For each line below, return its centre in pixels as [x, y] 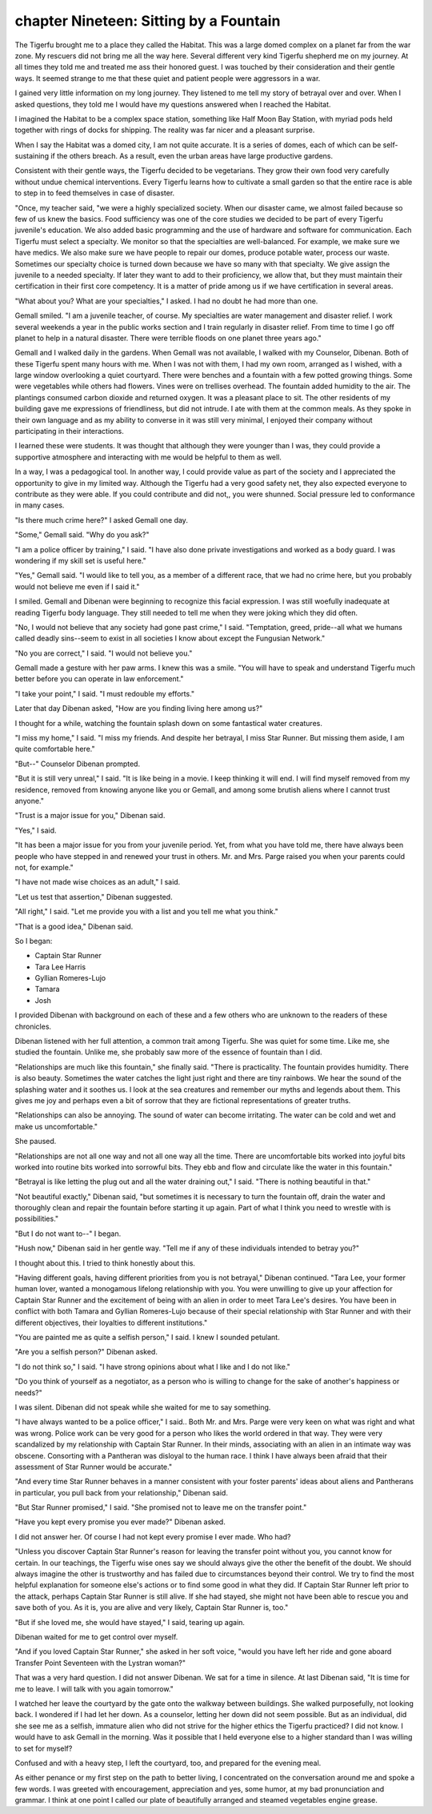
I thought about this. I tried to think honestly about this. [105, 1263]
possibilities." [37, 1219]
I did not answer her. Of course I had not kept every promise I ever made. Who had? [153, 1536]
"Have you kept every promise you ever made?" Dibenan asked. [120, 1522]
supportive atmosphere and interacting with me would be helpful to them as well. [148, 457]
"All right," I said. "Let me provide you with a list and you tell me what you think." [147, 912]
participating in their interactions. [69, 431]
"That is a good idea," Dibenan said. [74, 926]
